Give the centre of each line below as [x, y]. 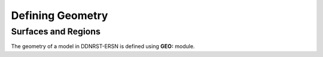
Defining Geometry [60, 15]
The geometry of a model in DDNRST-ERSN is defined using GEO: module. [103, 46]
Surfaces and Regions [56, 31]
